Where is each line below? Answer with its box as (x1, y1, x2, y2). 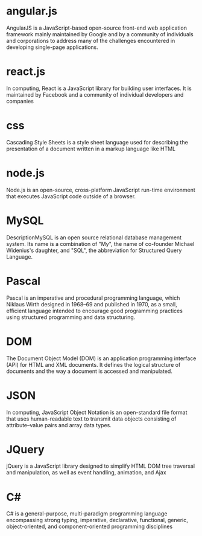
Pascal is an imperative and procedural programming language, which (6, 294, 180, 302)
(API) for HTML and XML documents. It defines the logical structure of (6, 361, 181, 368)
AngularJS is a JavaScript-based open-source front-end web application (6, 24, 187, 31)
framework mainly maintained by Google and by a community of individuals (6, 30, 194, 37)
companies (6, 97, 34, 105)
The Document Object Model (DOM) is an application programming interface (6, 355, 197, 362)
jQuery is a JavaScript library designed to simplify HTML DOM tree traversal (6, 462, 195, 470)
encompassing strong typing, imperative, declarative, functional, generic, (6, 517, 188, 524)
